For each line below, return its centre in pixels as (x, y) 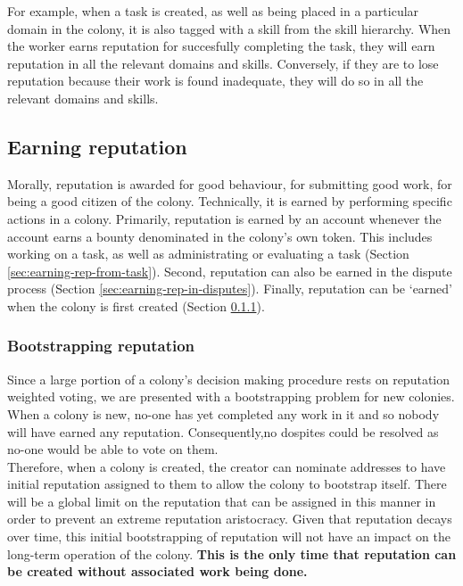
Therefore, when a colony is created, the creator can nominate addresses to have (227, 466)
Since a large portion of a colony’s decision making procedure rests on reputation (229, 379)
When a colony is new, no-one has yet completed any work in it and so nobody (223, 413)
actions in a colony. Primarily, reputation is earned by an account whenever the (224, 218)
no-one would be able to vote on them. (113, 449)
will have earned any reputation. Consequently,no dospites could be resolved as (223, 431)
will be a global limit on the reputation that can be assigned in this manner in (222, 501)
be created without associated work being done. (157, 571)
